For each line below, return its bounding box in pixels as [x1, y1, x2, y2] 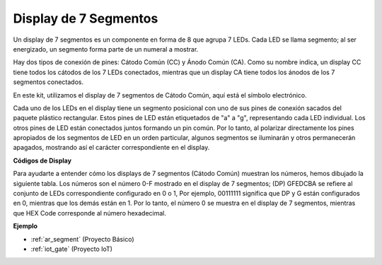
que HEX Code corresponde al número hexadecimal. [13, 208, 166, 217]
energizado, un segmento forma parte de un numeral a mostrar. [13, 45, 199, 53]
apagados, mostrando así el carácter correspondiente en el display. [13, 143, 210, 152]
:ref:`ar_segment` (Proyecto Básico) [30, 235, 134, 243]
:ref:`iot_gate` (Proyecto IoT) [30, 245, 113, 253]
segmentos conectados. [13, 78, 84, 86]
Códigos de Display [13, 156, 72, 165]
